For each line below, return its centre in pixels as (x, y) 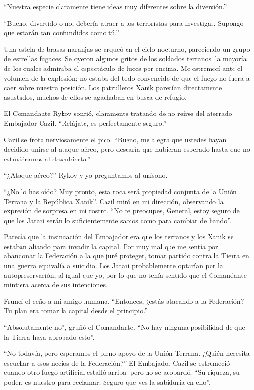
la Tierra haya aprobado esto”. (49, 336)
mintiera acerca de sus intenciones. (56, 285)
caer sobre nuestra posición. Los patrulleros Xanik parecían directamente (113, 87)
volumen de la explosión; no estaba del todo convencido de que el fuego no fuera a (127, 78)
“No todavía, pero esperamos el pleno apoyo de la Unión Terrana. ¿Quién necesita (127, 353)
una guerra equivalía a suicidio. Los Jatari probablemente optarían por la (114, 265)
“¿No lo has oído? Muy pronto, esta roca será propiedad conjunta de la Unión (120, 191)
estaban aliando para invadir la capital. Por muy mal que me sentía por (111, 246)
